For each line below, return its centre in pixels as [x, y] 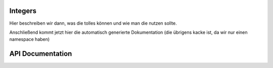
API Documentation [41, 54]
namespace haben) [30, 39]
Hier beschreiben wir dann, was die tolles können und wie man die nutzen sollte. [93, 23]
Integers [23, 11]
